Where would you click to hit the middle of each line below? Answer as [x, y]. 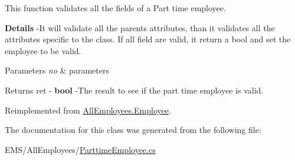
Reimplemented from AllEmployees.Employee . [88, 110]
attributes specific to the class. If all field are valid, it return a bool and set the [148, 39]
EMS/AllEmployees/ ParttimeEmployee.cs [80, 149]
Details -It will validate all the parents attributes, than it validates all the [140, 27]
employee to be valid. [43, 50]
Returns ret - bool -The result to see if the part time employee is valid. [134, 90]
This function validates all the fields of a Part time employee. [115, 8]
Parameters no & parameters [57, 70]
